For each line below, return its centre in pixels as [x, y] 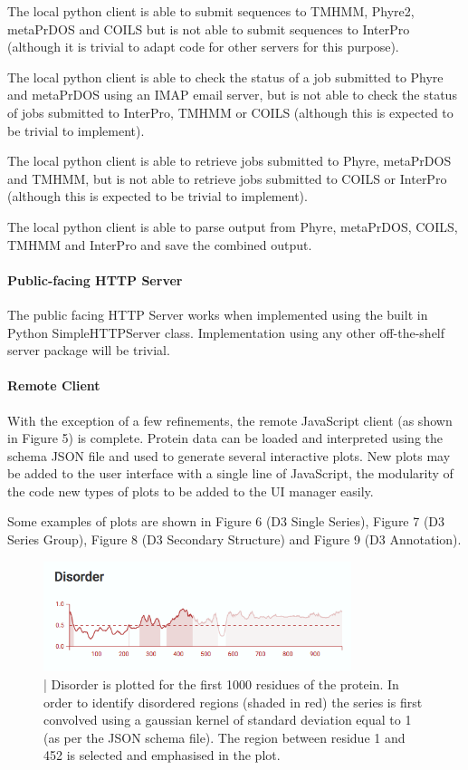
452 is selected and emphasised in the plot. [162, 755]
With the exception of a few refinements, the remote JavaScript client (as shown [230, 420]
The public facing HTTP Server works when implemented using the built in [218, 314]
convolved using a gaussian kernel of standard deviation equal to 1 [228, 720]
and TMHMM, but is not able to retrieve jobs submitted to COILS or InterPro [227, 178]
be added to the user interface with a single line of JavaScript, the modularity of [230, 473]
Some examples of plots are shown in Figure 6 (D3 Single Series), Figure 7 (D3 [226, 521]
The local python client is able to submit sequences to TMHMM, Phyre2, [211, 11]
